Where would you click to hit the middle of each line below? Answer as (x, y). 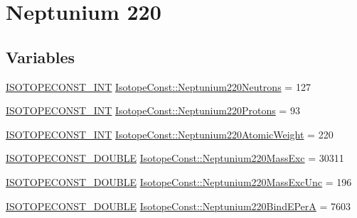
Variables (41, 56)
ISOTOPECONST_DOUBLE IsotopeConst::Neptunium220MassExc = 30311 (175, 158)
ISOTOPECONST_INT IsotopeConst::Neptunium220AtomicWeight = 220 (170, 134)
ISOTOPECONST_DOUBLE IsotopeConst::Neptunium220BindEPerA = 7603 (178, 206)
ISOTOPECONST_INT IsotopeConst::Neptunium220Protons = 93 (153, 110)
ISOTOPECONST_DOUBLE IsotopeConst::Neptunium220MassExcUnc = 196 (179, 181)
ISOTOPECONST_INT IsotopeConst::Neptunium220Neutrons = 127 (158, 86)
